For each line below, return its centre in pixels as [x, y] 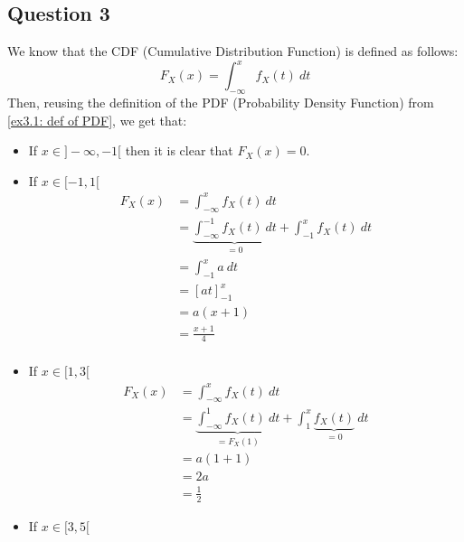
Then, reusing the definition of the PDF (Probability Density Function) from [221, 103]
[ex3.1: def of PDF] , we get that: [97, 120]
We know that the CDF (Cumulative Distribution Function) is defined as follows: [233, 51]
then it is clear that [179, 150]
